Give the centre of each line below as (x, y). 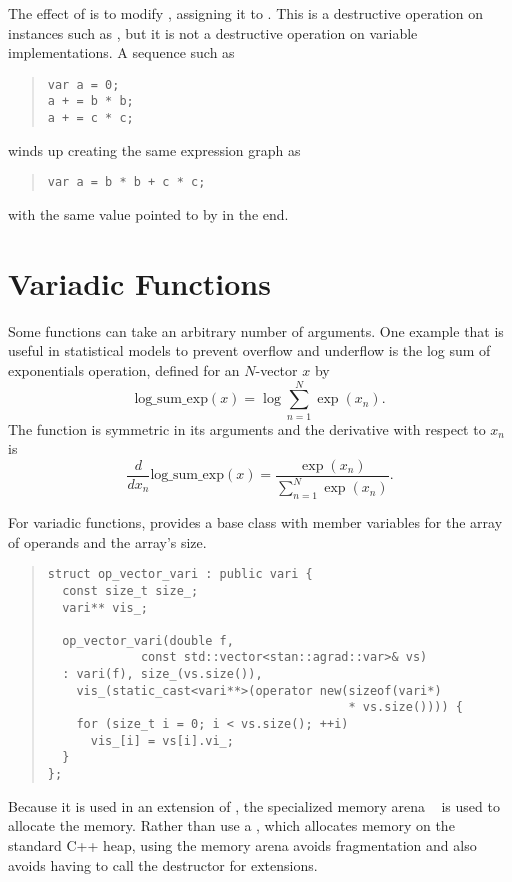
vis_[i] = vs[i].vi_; (162, 740)
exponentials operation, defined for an (124, 369)
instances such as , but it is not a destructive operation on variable (213, 32)
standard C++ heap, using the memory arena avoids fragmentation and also (242, 844)
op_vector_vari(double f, (148, 640)
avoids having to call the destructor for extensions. (163, 864)
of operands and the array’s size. (107, 541)
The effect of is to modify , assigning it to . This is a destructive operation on (245, 13)
